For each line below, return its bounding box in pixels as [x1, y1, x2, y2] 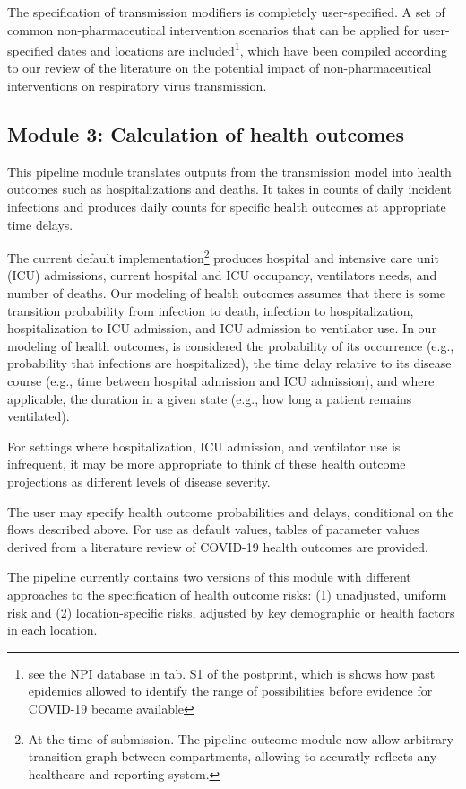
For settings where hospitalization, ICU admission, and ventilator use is [7, 436, 401, 455]
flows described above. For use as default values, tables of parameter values [7, 520, 419, 539]
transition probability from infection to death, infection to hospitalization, [7, 301, 414, 320]
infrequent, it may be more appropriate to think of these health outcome [7, 454, 406, 473]
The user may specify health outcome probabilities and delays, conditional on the [7, 502, 454, 521]
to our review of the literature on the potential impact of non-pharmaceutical [7, 58, 432, 77]
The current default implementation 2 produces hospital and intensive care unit [7, 246, 439, 267]
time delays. [7, 215, 73, 233]
